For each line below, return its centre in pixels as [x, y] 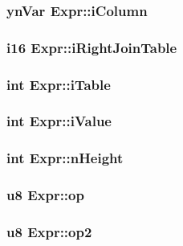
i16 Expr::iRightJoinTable [92, 47]
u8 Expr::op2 [49, 231]
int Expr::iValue [59, 121]
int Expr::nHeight [65, 158]
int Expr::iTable [59, 84]
